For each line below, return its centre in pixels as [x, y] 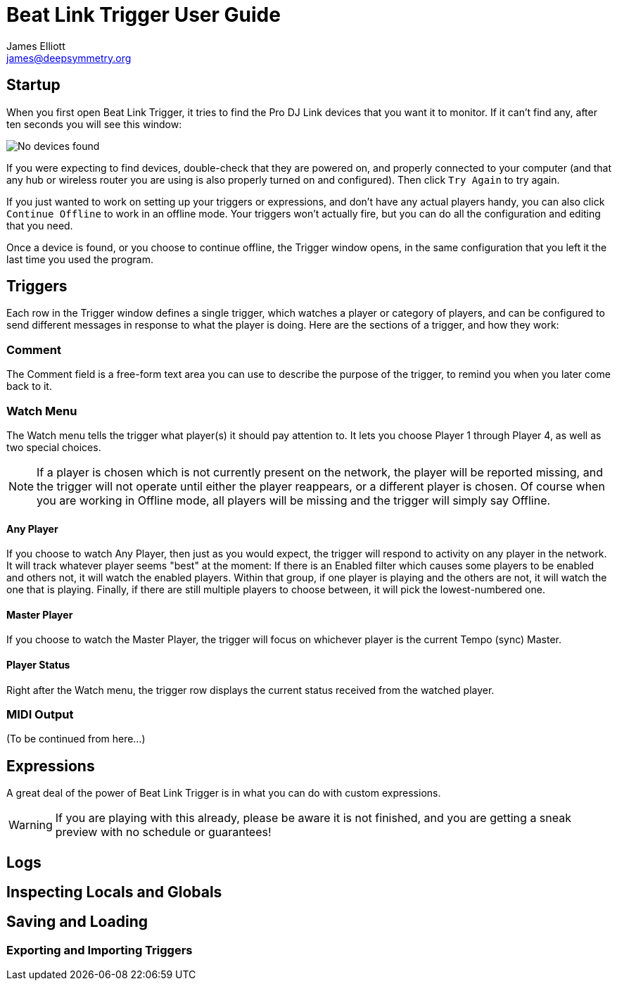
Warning [31, 825]
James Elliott [36, 46]
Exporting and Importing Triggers [100, 950]
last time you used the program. [80, 259]
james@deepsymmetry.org [69, 58]
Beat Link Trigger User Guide [144, 15]
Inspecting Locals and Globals [114, 892]
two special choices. [54, 447]
